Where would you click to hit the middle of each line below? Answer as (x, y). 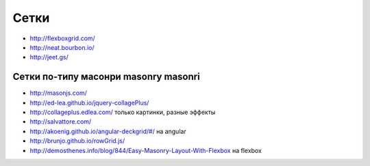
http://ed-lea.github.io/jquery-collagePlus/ (89, 102)
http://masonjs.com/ (58, 93)
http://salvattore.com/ (61, 122)
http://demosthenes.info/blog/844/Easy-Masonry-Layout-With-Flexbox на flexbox (146, 150)
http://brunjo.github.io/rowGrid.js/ (77, 141)
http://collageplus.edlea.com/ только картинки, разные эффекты (123, 112)
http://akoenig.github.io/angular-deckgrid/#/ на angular (108, 131)
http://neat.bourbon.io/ (62, 47)
